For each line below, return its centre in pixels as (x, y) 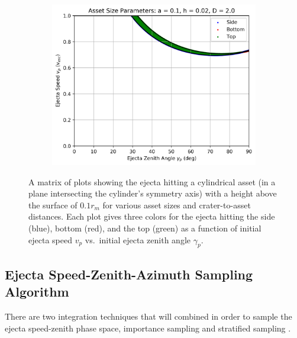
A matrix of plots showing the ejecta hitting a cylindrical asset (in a (152, 181)
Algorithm (37, 292)
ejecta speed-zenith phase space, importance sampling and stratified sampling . (148, 328)
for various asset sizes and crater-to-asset (177, 205)
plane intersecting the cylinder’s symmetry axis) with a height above (153, 193)
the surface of (53, 205)
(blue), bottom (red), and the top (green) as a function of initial (145, 228)
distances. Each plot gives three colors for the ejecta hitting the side (152, 216)
